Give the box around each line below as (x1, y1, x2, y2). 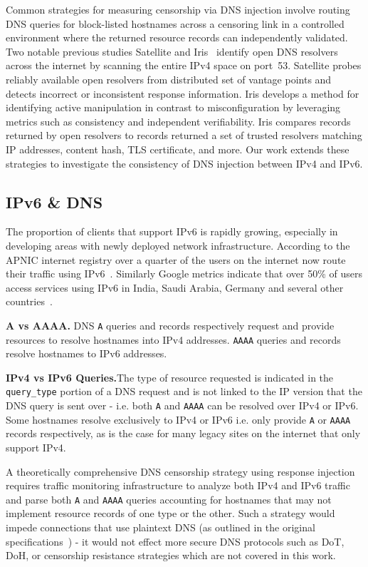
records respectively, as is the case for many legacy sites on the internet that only (6, 426, 361, 441)
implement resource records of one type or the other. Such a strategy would (6, 506, 335, 521)
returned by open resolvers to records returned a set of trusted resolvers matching (6, 128, 362, 143)
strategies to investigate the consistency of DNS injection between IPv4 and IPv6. (6, 155, 363, 170)
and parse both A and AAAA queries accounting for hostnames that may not (6, 491, 332, 506)
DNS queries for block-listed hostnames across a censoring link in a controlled (6, 16, 345, 31)
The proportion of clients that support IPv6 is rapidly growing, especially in (6, 224, 338, 239)
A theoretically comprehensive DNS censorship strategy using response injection (6, 464, 355, 479)
